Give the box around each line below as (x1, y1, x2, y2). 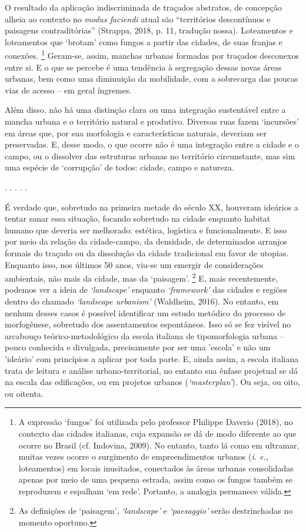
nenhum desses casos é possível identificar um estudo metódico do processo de (5, 306, 286, 319)
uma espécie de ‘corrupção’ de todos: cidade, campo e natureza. (5, 161, 234, 173)
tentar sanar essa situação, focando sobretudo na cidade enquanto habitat (5, 212, 271, 225)
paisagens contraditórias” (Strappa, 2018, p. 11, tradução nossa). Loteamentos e (5, 24, 293, 36)
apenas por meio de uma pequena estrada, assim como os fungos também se (18, 473, 293, 486)
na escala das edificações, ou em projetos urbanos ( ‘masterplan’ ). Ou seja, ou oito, (5, 376, 300, 388)
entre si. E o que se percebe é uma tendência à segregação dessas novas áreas (5, 61, 282, 73)
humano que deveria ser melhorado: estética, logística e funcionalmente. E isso (5, 223, 287, 236)
